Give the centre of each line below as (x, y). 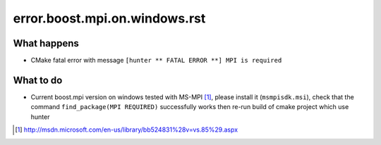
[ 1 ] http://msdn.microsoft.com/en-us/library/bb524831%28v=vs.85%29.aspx (127, 130)
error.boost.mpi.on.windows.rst (109, 18)
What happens (46, 43)
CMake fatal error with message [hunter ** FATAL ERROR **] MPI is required (156, 61)
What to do (38, 80)
